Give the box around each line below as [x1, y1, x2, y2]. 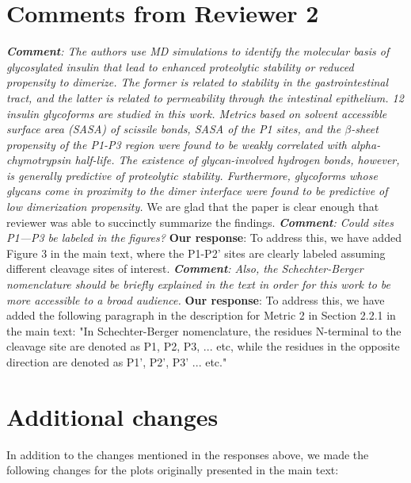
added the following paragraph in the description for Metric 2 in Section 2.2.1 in [6, 307, 396, 324]
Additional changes [6, 400, 219, 432]
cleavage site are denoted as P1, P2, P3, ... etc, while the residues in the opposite [6, 338, 400, 355]
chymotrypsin [6, 151, 71, 168]
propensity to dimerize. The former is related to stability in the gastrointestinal [6, 74, 389, 90]
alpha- [350, 136, 381, 152]
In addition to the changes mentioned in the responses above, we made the [6, 446, 369, 462]
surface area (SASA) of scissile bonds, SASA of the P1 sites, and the [6, 121, 341, 137]
